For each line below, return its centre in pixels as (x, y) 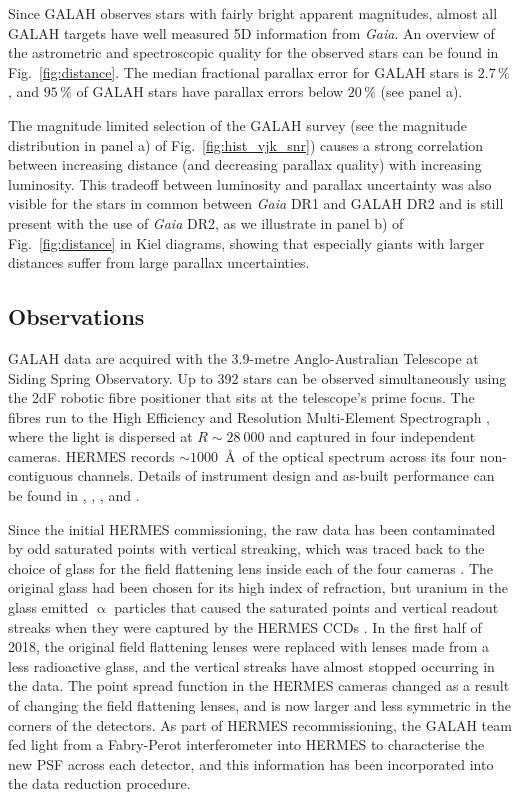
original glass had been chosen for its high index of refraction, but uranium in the (258, 587)
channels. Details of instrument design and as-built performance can (286, 475)
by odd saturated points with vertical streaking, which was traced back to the (246, 548)
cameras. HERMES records (91, 455)
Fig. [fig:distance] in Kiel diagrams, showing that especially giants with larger (246, 242)
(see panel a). (421, 91)
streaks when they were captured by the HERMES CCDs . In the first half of (245, 626)
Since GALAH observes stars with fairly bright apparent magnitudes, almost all (253, 13)
